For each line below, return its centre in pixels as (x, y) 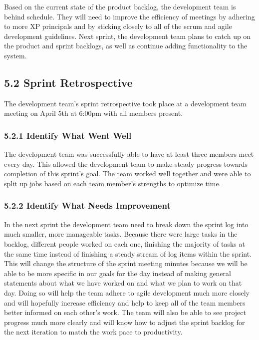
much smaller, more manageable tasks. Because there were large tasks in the (121, 234)
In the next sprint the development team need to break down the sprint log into (126, 224)
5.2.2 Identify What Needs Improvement (87, 205)
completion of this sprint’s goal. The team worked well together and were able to (128, 173)
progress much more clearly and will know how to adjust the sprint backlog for (125, 322)
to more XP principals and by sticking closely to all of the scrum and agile (118, 26)
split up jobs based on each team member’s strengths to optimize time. (113, 183)
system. (15, 55)
